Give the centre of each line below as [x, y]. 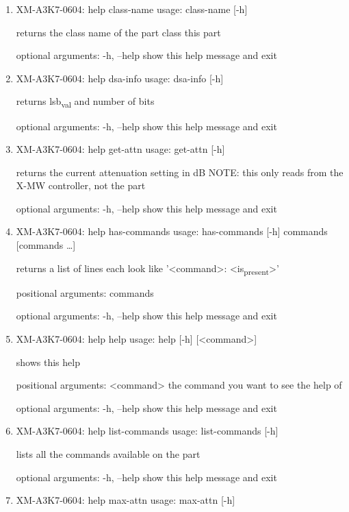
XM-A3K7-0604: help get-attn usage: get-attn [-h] [120, 149]
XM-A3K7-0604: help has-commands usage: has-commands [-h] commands [172, 231]
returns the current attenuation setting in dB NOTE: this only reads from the [180, 172]
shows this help [48, 362]
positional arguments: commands [85, 292]
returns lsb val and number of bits [85, 102]
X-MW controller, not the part [81, 185]
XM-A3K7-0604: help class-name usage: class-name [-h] [132, 9]
